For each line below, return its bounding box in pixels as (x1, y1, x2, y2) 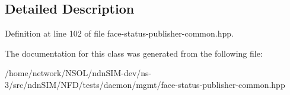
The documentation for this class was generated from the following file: (5, 47, 263, 59)
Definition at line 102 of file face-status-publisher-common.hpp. (5, 27, 234, 40)
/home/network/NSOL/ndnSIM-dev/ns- (5, 67, 152, 79)
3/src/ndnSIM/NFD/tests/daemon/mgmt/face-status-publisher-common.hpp (5, 78, 285, 90)
